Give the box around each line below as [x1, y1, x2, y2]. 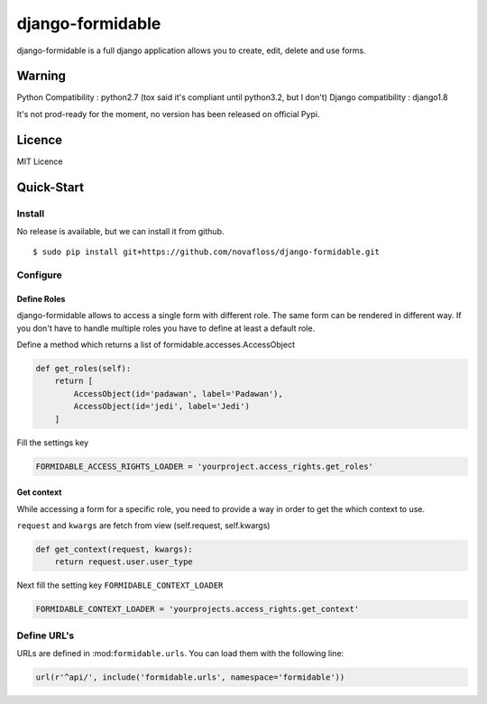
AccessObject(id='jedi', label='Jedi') [73, 401, 250, 412]
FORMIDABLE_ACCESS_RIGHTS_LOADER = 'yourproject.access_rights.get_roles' [35, 461, 374, 471]
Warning [16, 69, 67, 84]
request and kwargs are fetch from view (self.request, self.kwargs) [16, 519, 271, 531]
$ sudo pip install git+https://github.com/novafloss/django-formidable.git [32, 247, 381, 257]
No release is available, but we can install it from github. [16, 225, 225, 236]
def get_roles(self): [35, 363, 132, 374]
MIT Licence [16, 156, 63, 167]
